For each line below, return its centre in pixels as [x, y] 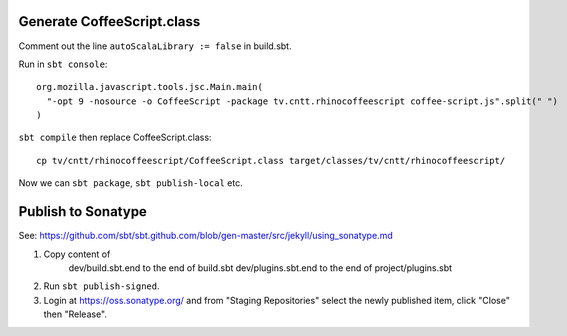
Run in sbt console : [63, 64]
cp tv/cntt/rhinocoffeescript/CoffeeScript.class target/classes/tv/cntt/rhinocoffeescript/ [271, 160]
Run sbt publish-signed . [101, 286]
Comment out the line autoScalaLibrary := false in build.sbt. [155, 46]
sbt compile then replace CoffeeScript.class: [115, 137]
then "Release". [75, 314]
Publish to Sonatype [82, 211]
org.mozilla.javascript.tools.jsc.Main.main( [150, 87]
